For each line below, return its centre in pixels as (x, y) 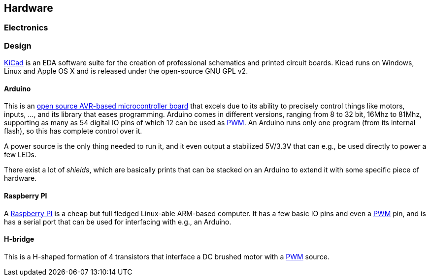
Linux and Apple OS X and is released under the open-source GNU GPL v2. (126, 71)
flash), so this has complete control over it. (73, 131)
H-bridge (19, 239)
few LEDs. (20, 155)
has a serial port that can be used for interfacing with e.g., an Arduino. (118, 222)
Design (18, 45)
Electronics (26, 28)
